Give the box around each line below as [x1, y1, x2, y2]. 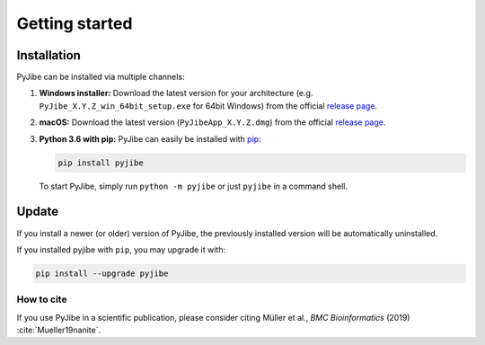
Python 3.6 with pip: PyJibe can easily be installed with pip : [39, 133, 261, 144]
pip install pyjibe [57, 157, 144, 168]
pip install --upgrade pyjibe [35, 268, 169, 279]
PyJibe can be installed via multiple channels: [16, 72, 185, 83]
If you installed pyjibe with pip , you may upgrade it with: [16, 243, 226, 255]
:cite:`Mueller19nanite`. [16, 324, 101, 335]
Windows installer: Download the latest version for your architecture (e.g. [39, 88, 313, 99]
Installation [16, 48, 81, 63]
